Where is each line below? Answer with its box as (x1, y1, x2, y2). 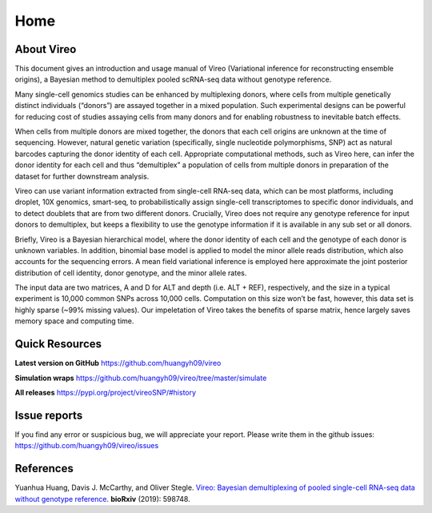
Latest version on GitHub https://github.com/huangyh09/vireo (14, 359, 222, 368)
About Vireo (14, 42, 77, 56)
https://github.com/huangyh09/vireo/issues (14, 441, 159, 451)
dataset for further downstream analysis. (14, 171, 150, 181)
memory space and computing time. (14, 316, 134, 326)
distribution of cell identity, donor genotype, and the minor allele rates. (14, 268, 247, 278)
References (14, 462, 74, 475)
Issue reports (14, 408, 83, 422)
